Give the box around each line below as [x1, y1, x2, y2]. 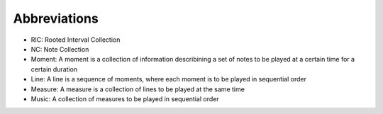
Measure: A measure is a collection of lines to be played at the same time [30, 85, 245, 93]
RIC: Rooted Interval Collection [30, 35, 121, 44]
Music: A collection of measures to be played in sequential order [30, 94, 219, 103]
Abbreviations [13, 11, 99, 26]
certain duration [30, 64, 78, 74]
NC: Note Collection [30, 45, 89, 53]
